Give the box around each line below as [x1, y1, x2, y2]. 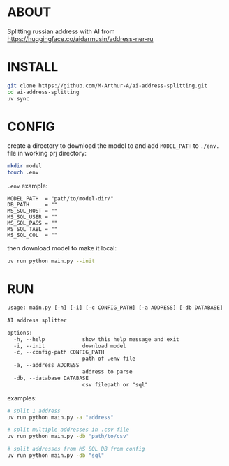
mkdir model [7, 163, 42, 170]
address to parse [82, 368, 133, 375]
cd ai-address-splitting [7, 89, 80, 96]
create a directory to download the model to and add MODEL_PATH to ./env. [7, 142, 220, 150]
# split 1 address [7, 407, 61, 414]
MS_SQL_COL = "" [7, 232, 58, 239]
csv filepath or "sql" [82, 381, 149, 388]
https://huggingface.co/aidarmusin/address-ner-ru [7, 34, 154, 43]
